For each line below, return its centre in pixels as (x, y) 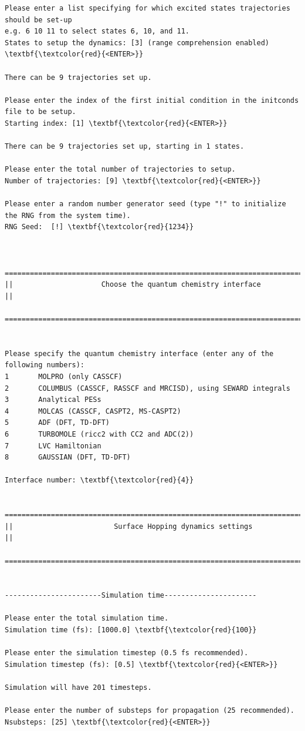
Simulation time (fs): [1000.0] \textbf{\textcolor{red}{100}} (131, 630)
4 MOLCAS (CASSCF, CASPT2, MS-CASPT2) (93, 411)
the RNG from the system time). (68, 215)
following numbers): (45, 365)
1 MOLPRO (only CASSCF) (64, 377)
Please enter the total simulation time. (87, 618)
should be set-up (38, 20)
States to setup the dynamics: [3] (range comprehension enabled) (137, 43)
